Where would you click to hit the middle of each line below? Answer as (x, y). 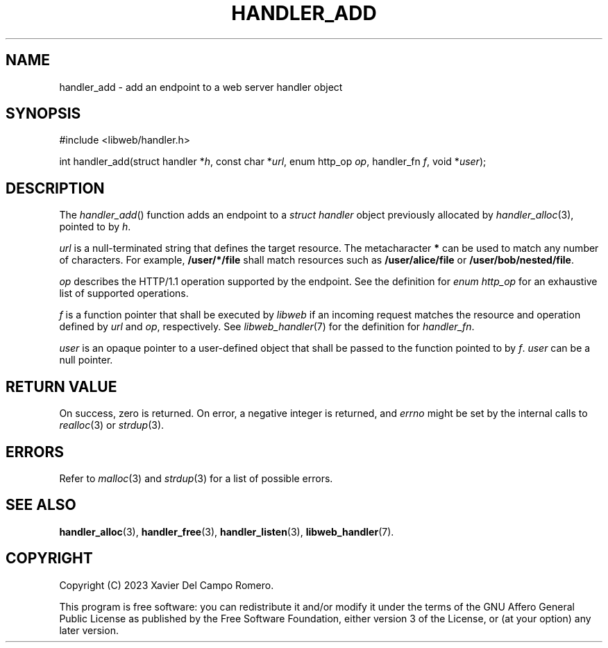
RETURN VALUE (61, 386)
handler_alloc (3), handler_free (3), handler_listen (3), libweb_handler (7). (227, 531)
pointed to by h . (95, 227)
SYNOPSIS (43, 114)
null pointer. (86, 360)
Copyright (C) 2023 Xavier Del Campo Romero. (167, 585)
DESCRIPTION (55, 188)
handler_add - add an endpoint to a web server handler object (201, 87)
